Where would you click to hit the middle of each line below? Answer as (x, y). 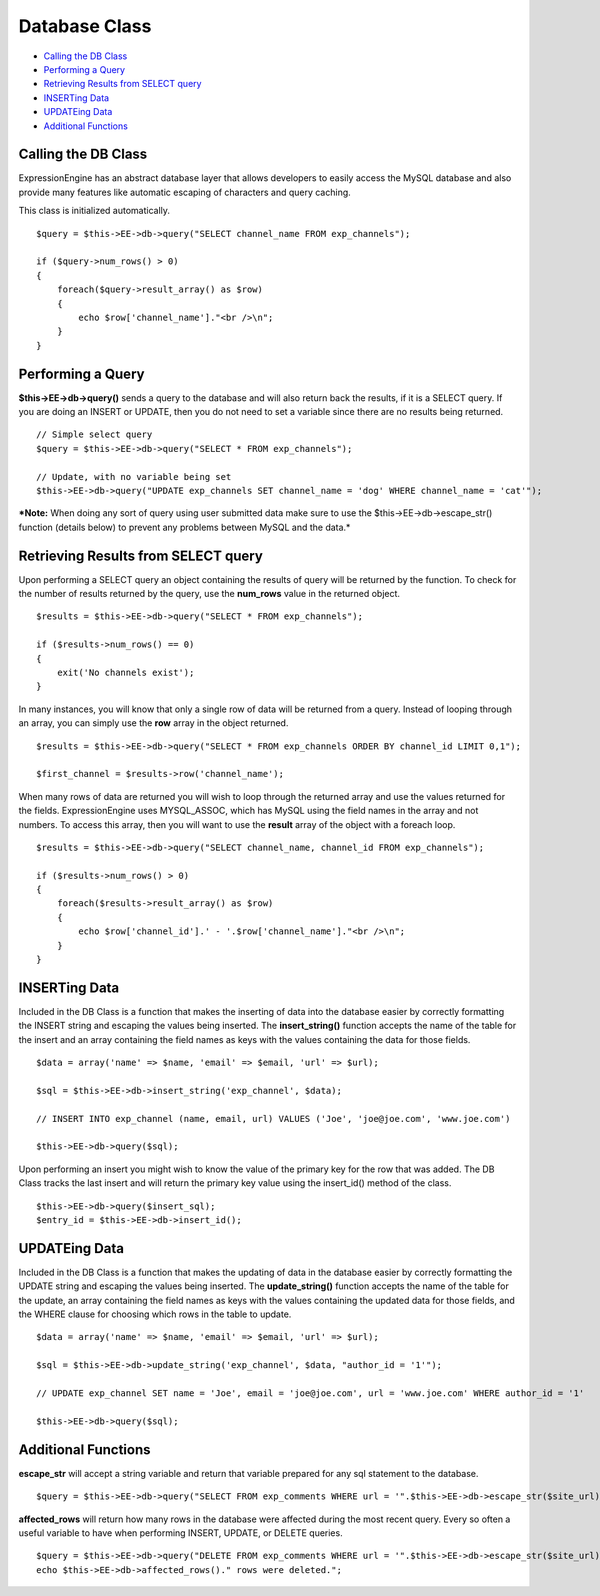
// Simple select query (94, 434)
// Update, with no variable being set (134, 476)
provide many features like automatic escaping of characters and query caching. (185, 192)
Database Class (85, 26)
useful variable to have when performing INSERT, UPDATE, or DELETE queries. (181, 1532)
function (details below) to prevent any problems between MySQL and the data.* (184, 527)
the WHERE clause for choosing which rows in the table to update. (155, 1314)
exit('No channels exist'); (125, 672)
